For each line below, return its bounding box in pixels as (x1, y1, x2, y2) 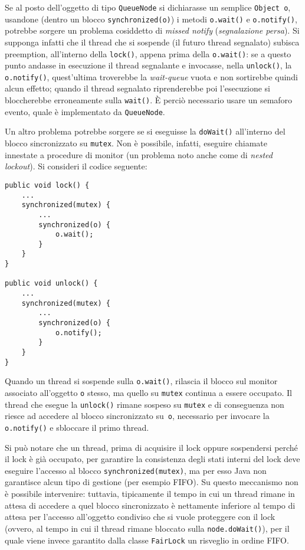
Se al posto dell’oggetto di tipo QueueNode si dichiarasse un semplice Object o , (5, 1, 291, 13)
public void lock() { (5, 181, 90, 189)
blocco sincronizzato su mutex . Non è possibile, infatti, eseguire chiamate (5, 137, 267, 149)
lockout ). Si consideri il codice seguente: (5, 160, 147, 172)
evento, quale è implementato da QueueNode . (5, 105, 165, 117)
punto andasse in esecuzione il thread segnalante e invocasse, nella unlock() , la (5, 59, 292, 71)
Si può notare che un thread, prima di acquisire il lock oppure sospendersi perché (5, 441, 298, 453)
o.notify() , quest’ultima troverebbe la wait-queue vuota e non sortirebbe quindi (5, 70, 298, 83)
